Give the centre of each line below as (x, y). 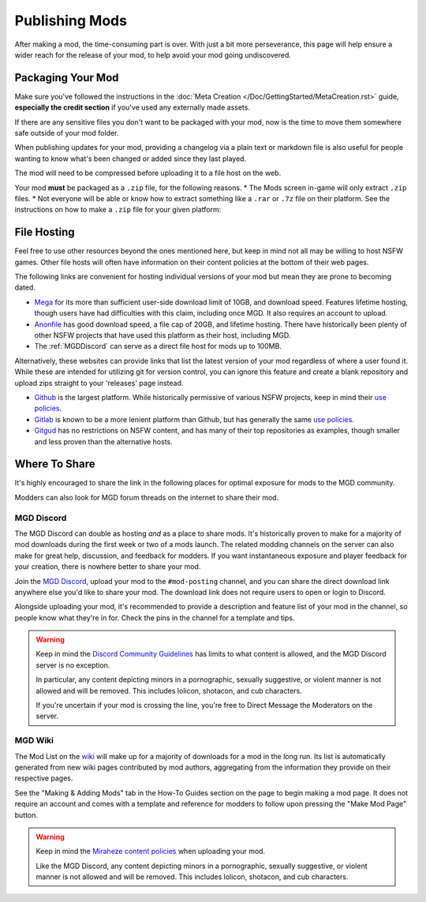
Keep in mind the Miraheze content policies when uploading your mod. (151, 851)
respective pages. (44, 778)
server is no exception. (73, 665)
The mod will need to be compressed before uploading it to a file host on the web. (148, 173)
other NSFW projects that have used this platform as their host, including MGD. (163, 335)
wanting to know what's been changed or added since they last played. (131, 159)
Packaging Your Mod (67, 78)
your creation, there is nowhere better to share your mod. (108, 567)
